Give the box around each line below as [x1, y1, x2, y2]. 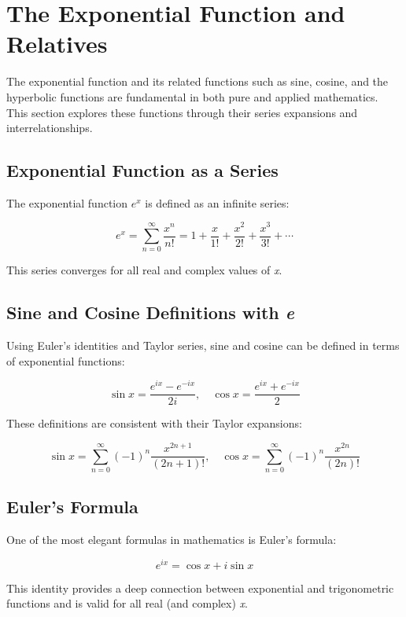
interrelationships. [6, 119, 93, 136]
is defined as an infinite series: [145, 194, 290, 211]
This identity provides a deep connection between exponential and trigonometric [6, 579, 394, 596]
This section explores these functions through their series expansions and [6, 104, 358, 120]
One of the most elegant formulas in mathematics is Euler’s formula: [6, 531, 337, 548]
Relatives [6, 28, 108, 60]
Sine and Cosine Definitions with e [6, 300, 295, 325]
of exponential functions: [6, 352, 125, 369]
